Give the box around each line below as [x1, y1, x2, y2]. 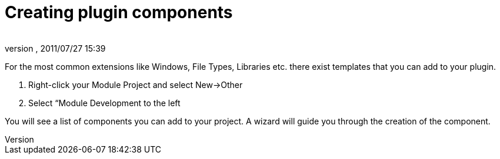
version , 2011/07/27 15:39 [5, 43, 106, 53]
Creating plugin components [5, 2, 233, 22]
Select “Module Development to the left [28, 97, 181, 108]
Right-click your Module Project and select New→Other [28, 79, 243, 90]
